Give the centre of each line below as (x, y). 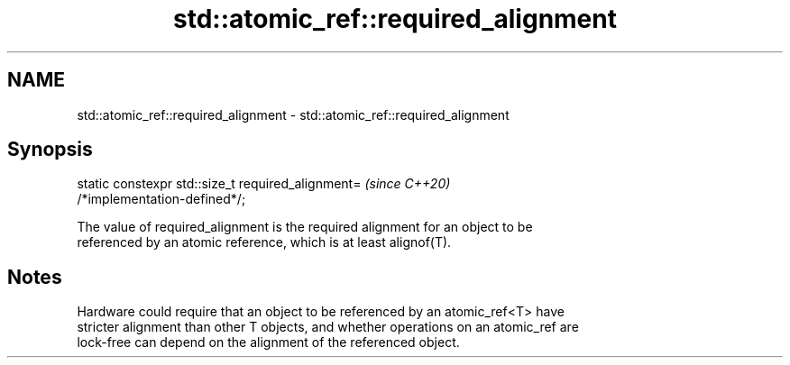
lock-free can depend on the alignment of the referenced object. (268, 342)
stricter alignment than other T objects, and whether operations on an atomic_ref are (328, 327)
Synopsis (50, 150)
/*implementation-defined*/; (161, 199)
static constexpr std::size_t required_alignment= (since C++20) (264, 184)
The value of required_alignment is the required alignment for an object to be (305, 227)
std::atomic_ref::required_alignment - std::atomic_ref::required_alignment (293, 114)
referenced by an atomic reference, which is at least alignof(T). (264, 242)
